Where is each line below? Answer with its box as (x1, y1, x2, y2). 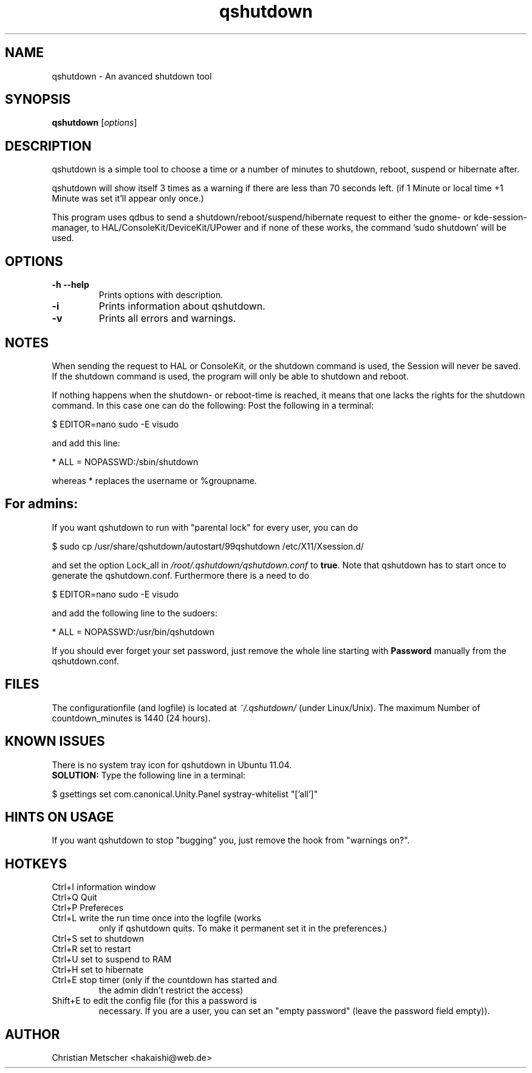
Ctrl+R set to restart (52, 944, 131, 955)
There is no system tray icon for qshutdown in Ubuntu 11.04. (52, 759, 292, 770)
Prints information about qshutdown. (98, 300, 265, 313)
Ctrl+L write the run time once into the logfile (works (52, 913, 261, 924)
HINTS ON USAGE (5, 809, 114, 825)
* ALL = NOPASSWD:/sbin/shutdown (52, 456, 199, 467)
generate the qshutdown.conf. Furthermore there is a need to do (52, 570, 310, 581)
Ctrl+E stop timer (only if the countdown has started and (52, 975, 277, 986)
